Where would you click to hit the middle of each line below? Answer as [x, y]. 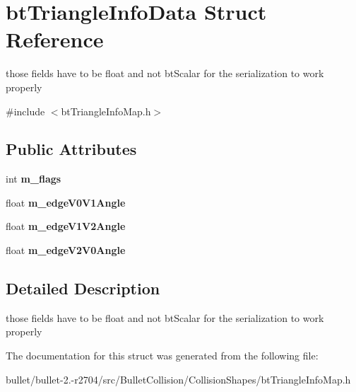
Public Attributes [71, 149]
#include [25, 111]
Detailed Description [83, 288]
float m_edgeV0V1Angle [66, 202]
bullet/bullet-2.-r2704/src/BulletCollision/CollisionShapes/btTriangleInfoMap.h [178, 379]
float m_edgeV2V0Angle [66, 250]
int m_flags [34, 179]
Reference [55, 39]
